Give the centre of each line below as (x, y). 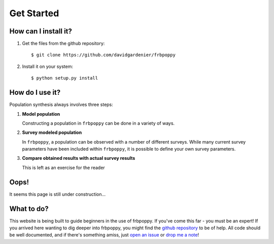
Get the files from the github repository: (63, 44)
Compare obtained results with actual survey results (79, 158)
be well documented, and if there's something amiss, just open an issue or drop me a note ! (104, 235)
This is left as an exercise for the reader (63, 167)
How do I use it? (35, 93)
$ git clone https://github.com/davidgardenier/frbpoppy (104, 55)
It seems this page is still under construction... (58, 194)
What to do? (29, 209)
